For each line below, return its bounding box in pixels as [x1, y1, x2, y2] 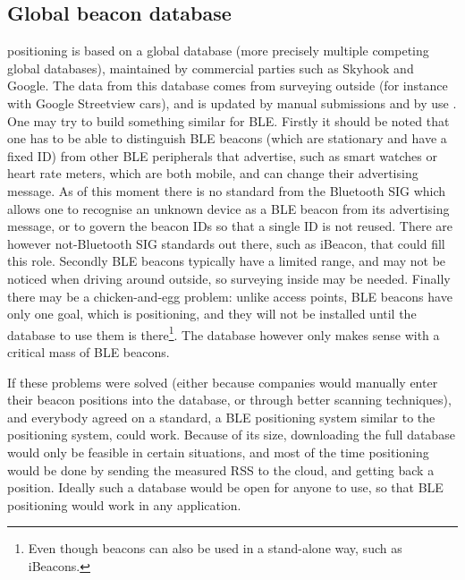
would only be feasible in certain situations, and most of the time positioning [7, 442, 429, 461]
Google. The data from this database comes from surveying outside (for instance [7, 76, 448, 95]
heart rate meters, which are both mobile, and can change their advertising [7, 164, 418, 183]
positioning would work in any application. [7, 495, 241, 514]
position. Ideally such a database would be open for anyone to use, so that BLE [7, 478, 444, 497]
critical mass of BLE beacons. [7, 342, 170, 361]
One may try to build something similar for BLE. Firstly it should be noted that [7, 111, 450, 130]
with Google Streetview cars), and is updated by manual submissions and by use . [7, 93, 457, 112]
